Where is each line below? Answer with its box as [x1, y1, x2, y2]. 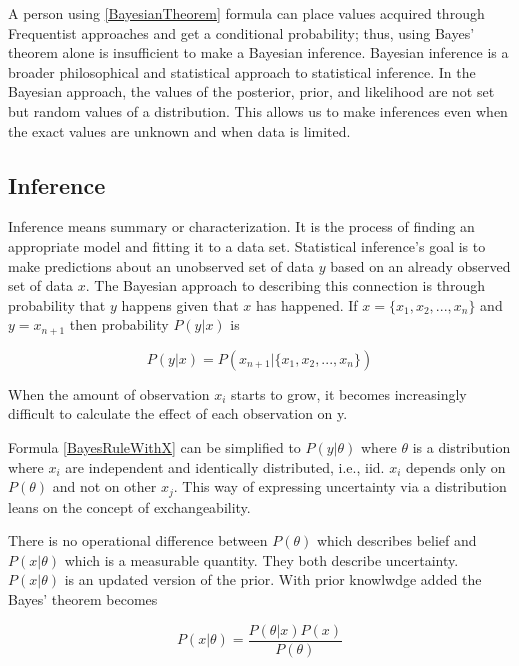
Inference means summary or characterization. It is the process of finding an [8, 216, 475, 237]
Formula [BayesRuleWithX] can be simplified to [8, 436, 301, 457]
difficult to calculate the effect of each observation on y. [8, 403, 348, 424]
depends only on [405, 456, 506, 477]
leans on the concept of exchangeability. [8, 496, 251, 517]
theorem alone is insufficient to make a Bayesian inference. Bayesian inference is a [8, 42, 509, 63]
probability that [8, 294, 106, 315]
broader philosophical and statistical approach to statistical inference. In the [8, 61, 476, 82]
